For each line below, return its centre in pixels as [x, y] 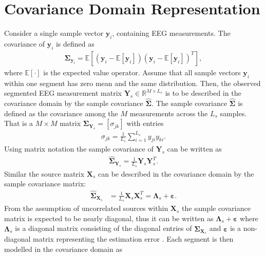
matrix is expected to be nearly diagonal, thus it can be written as [109, 218]
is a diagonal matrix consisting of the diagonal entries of [103, 228]
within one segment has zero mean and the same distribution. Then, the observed [132, 83]
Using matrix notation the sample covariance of [79, 149]
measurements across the [169, 113]
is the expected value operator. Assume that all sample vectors [142, 72]
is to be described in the [203, 93]
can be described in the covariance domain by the [176, 173]
